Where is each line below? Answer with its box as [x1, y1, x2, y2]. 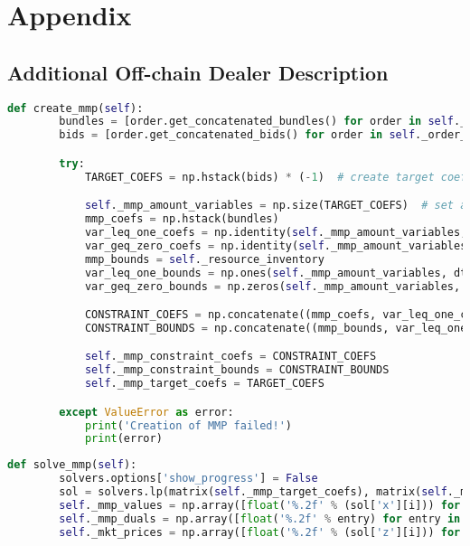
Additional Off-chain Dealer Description [7, 58, 389, 86]
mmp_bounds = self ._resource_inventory [84, 252, 324, 266]
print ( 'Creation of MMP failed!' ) [84, 419, 293, 432]
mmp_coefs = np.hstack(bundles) [84, 212, 279, 226]
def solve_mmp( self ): [7, 458, 137, 472]
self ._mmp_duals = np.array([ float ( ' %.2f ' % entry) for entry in [59, 512, 461, 525]
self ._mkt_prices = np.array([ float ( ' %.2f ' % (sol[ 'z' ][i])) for [59, 525, 461, 539]
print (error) [84, 432, 163, 446]
